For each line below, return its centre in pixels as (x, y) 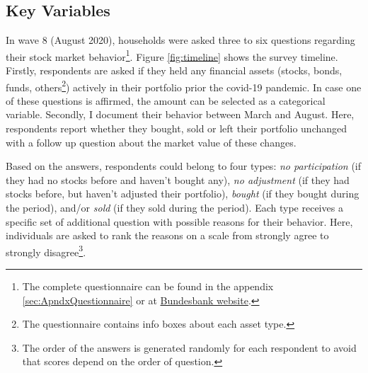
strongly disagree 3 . (46, 251)
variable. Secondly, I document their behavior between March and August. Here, (180, 114)
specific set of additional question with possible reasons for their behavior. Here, (179, 221)
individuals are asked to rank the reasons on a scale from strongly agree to (167, 235)
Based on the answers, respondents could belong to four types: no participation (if (184, 166)
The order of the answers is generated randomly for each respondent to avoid (189, 347)
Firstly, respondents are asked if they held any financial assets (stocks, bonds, (174, 70)
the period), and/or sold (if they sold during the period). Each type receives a (174, 208)
